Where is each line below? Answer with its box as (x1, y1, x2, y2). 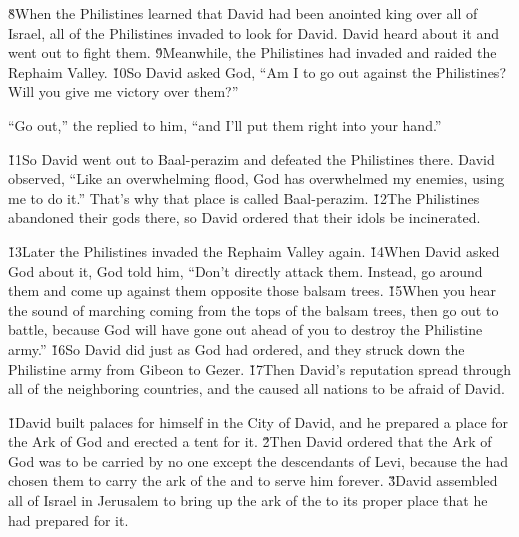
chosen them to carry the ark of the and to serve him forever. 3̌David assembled (8, 470, 498, 491)
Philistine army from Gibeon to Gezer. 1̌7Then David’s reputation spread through (8, 358, 512, 379)
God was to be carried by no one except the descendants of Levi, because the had (8, 450, 508, 471)
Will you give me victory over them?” (8, 81, 239, 102)
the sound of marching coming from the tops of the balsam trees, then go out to (8, 299, 499, 320)
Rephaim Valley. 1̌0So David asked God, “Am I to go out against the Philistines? (8, 61, 506, 82)
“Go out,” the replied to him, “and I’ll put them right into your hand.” (8, 114, 442, 135)
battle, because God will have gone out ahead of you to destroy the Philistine (8, 319, 483, 340)
